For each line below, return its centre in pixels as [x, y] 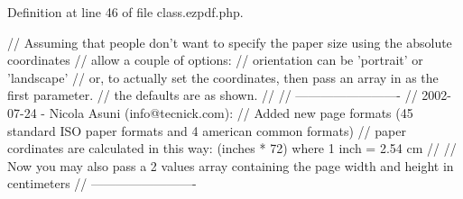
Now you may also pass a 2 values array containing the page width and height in [231, 165]
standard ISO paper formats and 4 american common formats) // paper [207, 130]
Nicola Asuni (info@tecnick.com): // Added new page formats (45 [231, 112]
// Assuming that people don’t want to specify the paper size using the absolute [230, 42]
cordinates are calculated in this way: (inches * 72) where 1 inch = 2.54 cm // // [232, 148]
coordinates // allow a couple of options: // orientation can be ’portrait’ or [215, 60]
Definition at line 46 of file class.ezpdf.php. [125, 12]
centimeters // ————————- [102, 183]
